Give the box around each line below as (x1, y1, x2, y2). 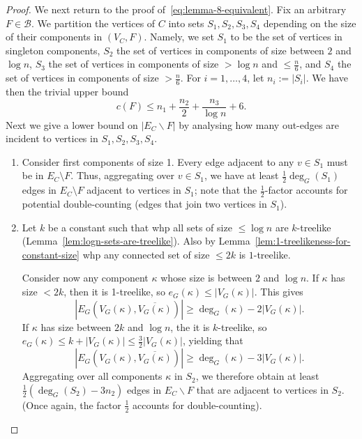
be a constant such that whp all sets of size (47, 219, 232, 234)
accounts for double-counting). (133, 397, 262, 412)
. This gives (254, 284, 303, 299)
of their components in (6, 29, 103, 44)
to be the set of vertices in (230, 29, 342, 44)
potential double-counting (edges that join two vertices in (22, 197, 267, 211)
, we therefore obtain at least (195, 369, 319, 383)
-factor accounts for (264, 183, 348, 197)
